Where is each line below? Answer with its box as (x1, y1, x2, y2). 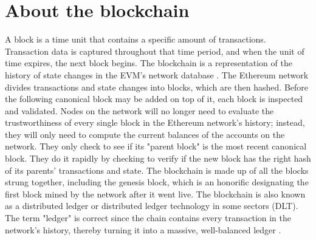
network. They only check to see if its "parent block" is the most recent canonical (5, 140, 307, 153)
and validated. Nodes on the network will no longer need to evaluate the (5, 104, 274, 117)
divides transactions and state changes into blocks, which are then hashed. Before (5, 80, 308, 93)
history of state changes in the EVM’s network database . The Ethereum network (5, 68, 309, 81)
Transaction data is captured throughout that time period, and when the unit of (5, 44, 304, 57)
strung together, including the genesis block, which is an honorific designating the (5, 176, 309, 188)
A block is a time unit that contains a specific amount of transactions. (5, 33, 266, 46)
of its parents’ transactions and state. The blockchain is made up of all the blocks (5, 163, 309, 176)
